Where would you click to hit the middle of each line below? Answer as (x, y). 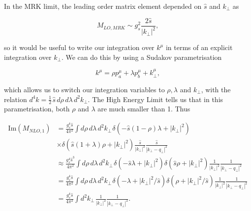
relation (16, 99)
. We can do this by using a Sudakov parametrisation (141, 57)
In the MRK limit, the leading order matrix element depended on (103, 6)
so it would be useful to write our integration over (79, 47)
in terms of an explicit (199, 47)
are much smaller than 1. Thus (144, 109)
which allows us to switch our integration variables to (84, 90)
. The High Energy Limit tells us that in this (156, 99)
